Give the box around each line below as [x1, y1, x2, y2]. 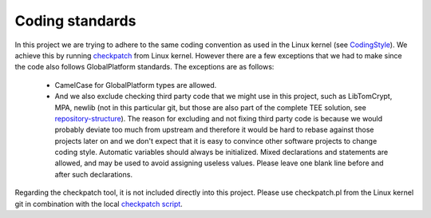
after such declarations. [54, 169, 133, 179]
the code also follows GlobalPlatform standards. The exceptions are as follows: [14, 62, 275, 72]
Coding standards [14, 12, 136, 30]
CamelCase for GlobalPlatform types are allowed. [54, 80, 217, 89]
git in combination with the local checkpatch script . [14, 199, 183, 208]
